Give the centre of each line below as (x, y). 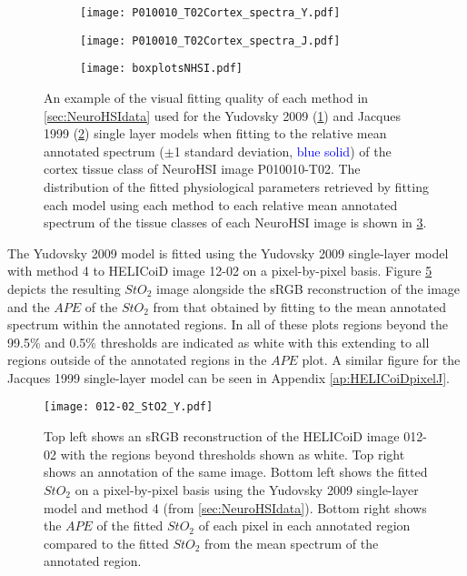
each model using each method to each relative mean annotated (221, 204)
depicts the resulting (64, 288)
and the (29, 306)
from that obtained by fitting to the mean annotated (300, 306)
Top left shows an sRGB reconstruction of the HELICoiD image (222, 436)
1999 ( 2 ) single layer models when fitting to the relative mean (215, 133)
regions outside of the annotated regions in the (137, 360)
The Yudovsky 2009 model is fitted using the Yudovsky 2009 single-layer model (228, 253)
